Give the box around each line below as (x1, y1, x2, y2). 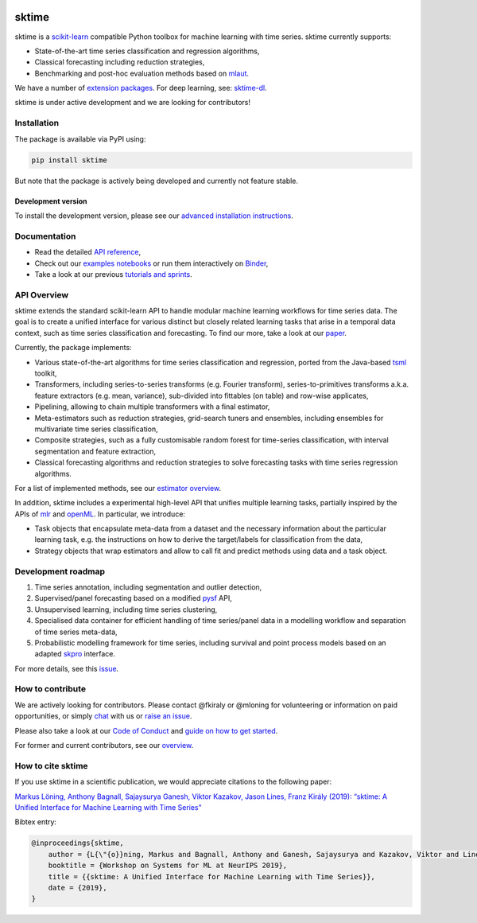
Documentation (14, 231, 76, 242)
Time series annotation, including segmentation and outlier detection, (34, 582, 262, 592)
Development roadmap (14, 566, 106, 577)
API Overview (14, 289, 69, 300)
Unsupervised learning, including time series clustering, (34, 605, 218, 614)
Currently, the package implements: (14, 343, 132, 352)
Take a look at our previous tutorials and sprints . (34, 269, 192, 278)
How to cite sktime (14, 760, 88, 771)
